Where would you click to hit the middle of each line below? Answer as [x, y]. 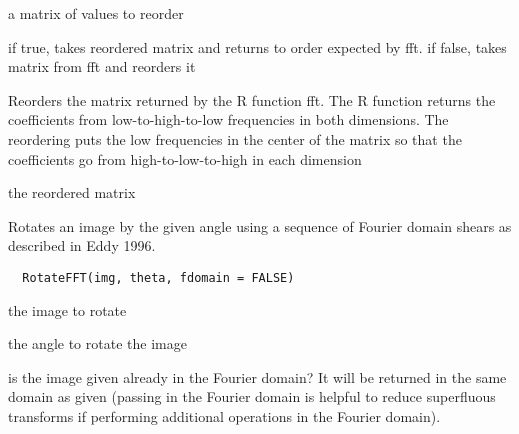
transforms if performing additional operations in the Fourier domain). [224, 415]
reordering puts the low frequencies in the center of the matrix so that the [235, 138]
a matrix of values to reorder [96, 13]
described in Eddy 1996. [82, 245]
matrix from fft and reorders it [102, 66]
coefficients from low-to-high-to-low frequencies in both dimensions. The [228, 119]
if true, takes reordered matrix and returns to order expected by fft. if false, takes [257, 46]
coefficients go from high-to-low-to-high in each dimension [185, 158]
